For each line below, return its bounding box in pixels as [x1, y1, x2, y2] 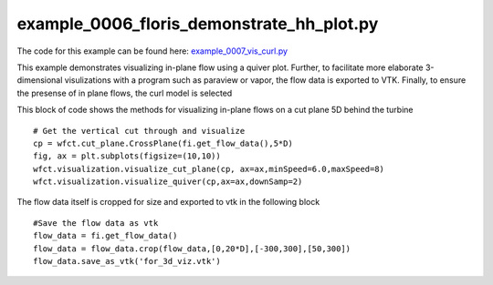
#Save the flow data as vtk [33, 218, 159, 228]
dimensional [16, 75, 63, 86]
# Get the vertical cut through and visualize [33, 126, 246, 136]
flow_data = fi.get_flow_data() [33, 230, 178, 241]
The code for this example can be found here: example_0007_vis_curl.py [16, 46, 288, 56]
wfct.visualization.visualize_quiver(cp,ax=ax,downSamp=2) [33, 177, 303, 187]
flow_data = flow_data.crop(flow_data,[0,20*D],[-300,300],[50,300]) [33, 243, 351, 254]
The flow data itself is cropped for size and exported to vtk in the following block [16, 197, 320, 208]
